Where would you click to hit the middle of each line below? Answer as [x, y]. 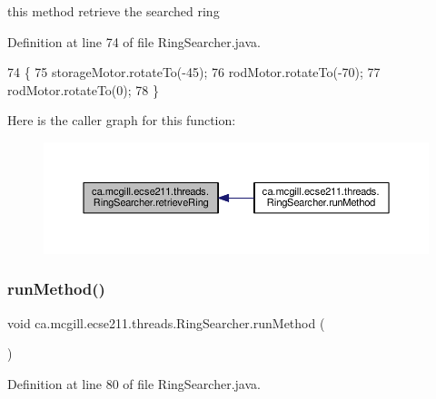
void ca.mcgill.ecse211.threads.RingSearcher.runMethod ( [166, 322]
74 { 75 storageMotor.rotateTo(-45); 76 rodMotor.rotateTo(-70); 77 [194, 72]
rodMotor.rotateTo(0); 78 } [83, 89]
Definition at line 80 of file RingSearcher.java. [134, 383]
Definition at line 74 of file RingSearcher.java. [134, 41]
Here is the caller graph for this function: [122, 120]
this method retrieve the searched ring [114, 11]
